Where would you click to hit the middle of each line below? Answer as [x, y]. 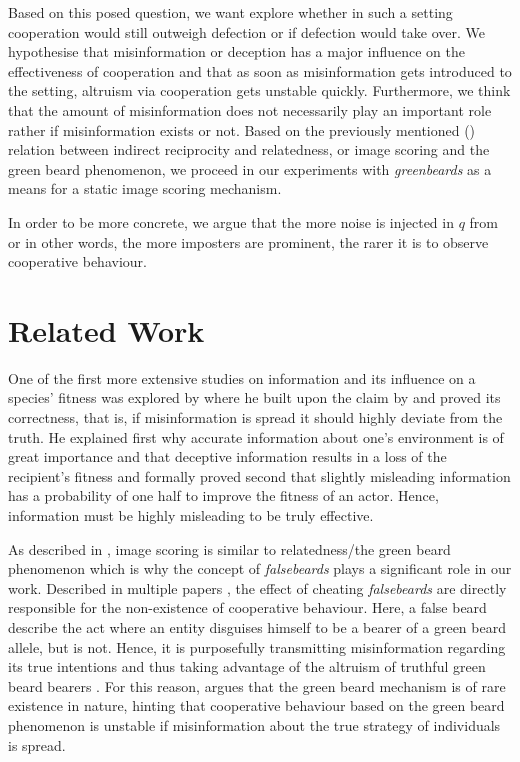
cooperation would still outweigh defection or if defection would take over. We [246, 31]
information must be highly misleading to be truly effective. [191, 515]
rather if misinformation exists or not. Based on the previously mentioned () [242, 129]
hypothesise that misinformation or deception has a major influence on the [237, 51]
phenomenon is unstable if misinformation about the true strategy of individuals [254, 724]
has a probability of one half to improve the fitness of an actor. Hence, [223, 495]
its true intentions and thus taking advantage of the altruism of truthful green [247, 666]
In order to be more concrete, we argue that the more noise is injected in [231, 221]
